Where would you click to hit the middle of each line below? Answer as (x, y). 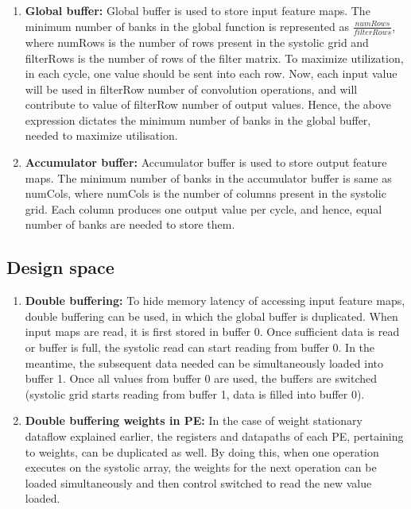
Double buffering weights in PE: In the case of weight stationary (194, 420)
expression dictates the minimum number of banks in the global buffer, (198, 120)
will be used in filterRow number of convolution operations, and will (191, 89)
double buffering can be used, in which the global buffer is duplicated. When (211, 316)
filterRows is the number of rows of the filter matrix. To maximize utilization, (214, 58)
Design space (60, 267)
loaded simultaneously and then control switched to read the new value (198, 482)
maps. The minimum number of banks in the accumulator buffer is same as (208, 177)
